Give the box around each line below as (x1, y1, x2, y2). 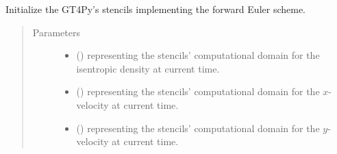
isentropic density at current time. (76, 61, 220, 75)
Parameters (32, 25, 80, 39)
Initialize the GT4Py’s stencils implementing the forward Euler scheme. (5, 2, 306, 16)
